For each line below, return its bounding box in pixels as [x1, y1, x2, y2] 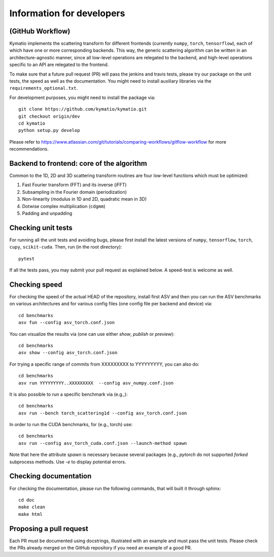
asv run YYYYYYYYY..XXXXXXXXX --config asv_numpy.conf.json [18, 380, 174, 386]
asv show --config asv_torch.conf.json [18, 350, 118, 356]
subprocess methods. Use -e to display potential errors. [9, 459, 126, 465]
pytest [18, 256, 35, 261]
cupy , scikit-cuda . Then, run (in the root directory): [9, 244, 122, 250]
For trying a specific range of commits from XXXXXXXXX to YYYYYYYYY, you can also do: [9, 361, 199, 367]
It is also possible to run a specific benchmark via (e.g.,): [9, 391, 128, 397]
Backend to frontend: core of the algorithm [9, 159, 147, 167]
